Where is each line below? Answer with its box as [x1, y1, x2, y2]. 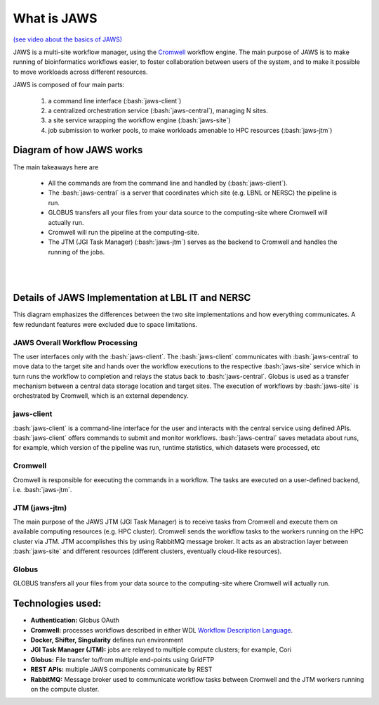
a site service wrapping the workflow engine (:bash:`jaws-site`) [48, 116, 231, 124]
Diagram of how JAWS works [13, 144, 143, 156]
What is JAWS [13, 11, 98, 26]
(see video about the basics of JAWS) [13, 35, 123, 44]
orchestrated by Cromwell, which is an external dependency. [13, 392, 189, 400]
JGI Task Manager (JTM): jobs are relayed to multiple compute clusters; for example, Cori [30, 645, 291, 654]
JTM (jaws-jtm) [13, 503, 67, 512]
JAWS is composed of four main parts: [13, 81, 125, 89]
